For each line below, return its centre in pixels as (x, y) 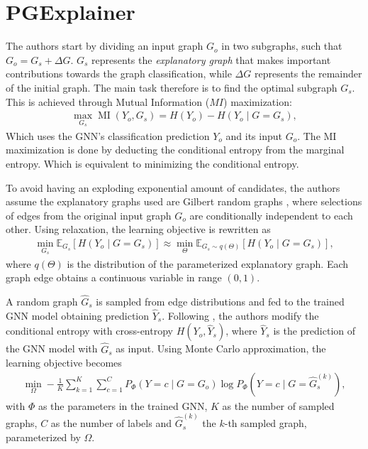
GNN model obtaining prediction (78, 315)
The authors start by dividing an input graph (105, 46)
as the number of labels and (111, 423)
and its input (254, 135)
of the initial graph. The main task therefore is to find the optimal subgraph (172, 87)
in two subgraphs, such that (282, 46)
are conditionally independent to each (271, 215)
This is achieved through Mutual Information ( (108, 101)
